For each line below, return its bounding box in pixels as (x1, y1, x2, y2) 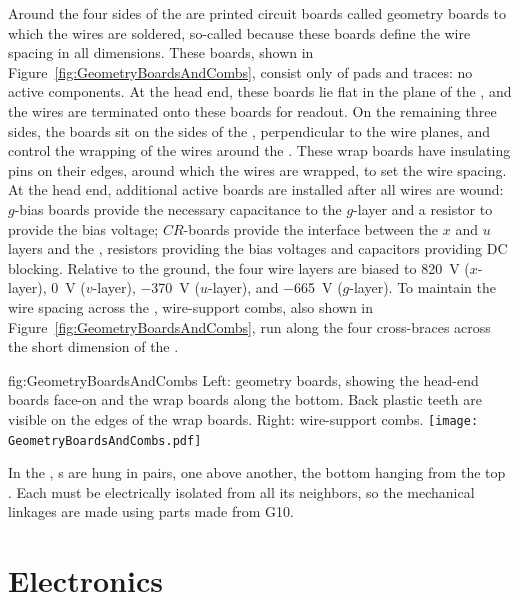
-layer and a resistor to (353, 198, 493, 219)
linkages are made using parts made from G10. (8, 501, 294, 522)
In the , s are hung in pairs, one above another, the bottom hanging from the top (8, 462, 506, 483)
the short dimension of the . (8, 336, 179, 357)
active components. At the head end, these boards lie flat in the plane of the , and (8, 81, 512, 102)
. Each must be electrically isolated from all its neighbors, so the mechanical (8, 481, 475, 502)
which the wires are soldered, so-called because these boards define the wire (8, 22, 471, 43)
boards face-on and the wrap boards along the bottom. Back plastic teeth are (8, 389, 482, 410)
